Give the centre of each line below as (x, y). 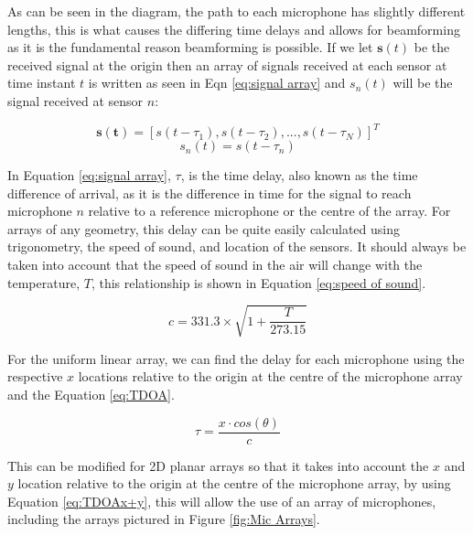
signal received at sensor (75, 100)
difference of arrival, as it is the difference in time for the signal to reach (210, 193)
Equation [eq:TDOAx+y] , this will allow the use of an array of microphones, (222, 501)
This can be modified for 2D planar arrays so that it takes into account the (218, 465)
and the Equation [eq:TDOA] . (91, 394)
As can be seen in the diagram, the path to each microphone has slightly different (236, 11)
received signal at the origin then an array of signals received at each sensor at (227, 64)
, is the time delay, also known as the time (299, 175)
